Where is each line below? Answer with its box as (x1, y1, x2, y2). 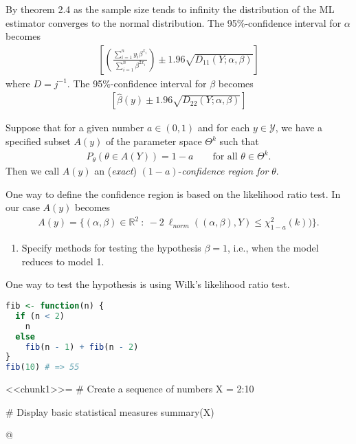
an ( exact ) (94, 164, 137, 178)
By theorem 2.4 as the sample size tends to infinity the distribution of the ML (5, 2, 335, 16)
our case (5, 200, 40, 214)
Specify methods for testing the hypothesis (21, 241, 201, 255)
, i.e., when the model (227, 241, 319, 255)
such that (219, 134, 259, 148)
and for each (197, 120, 250, 135)
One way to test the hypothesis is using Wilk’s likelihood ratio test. (5, 277, 290, 291)
